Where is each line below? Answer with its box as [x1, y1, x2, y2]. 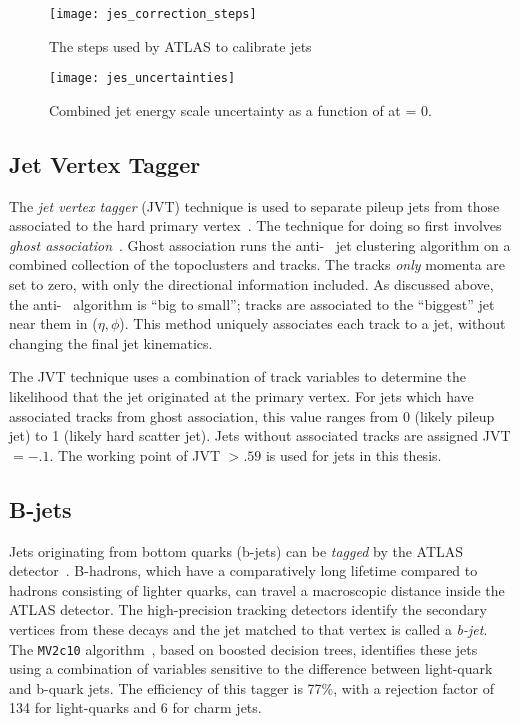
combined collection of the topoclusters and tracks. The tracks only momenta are [9, 254, 506, 275]
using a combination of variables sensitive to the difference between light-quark [9, 658, 493, 679]
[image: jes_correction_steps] [49, 7, 257, 21]
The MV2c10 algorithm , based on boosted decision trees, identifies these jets [9, 638, 478, 659]
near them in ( [9, 313, 98, 334]
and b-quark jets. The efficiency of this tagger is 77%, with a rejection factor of [9, 677, 494, 698]
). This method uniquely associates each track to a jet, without [119, 313, 506, 334]
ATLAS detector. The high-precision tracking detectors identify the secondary [9, 599, 487, 620]
